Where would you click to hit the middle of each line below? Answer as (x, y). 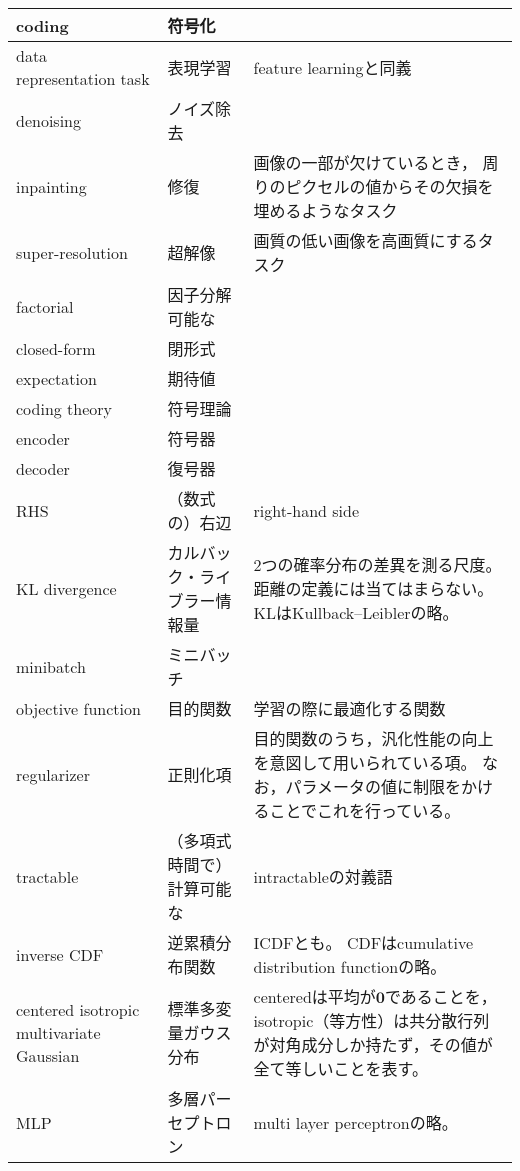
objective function (78, 708)
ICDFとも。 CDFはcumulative (363, 942)
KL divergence (66, 588)
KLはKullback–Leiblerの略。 (356, 612)
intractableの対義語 (323, 876)
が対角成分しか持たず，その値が (373, 1044)
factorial (45, 306)
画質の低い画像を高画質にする (365, 240)
